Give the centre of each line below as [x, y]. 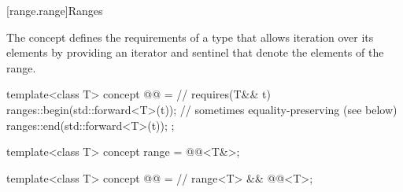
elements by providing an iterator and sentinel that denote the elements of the [195, 52]
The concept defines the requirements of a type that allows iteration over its [190, 37]
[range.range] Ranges [55, 10]
